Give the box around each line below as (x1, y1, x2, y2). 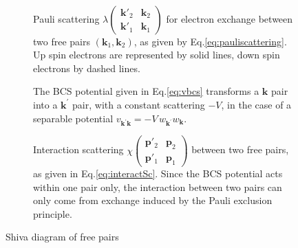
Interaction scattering (33, 142, 124, 157)
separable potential (33, 111, 114, 125)
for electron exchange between (166, 11, 293, 25)
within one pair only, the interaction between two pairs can (33, 179, 282, 194)
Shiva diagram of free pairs (6, 229, 119, 244)
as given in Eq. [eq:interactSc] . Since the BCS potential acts (33, 166, 283, 181)
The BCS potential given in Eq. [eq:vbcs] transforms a (33, 84, 259, 98)
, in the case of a (221, 97, 292, 111)
